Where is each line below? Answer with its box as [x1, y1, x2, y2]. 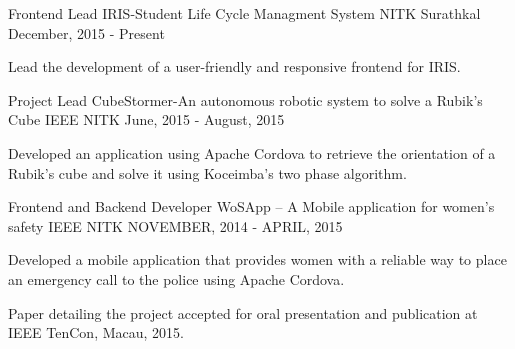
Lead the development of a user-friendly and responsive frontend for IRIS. [8, 56, 461, 77]
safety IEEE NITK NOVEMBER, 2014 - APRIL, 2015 [8, 215, 343, 236]
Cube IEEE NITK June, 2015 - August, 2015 [8, 109, 285, 130]
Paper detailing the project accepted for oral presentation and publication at [8, 302, 478, 323]
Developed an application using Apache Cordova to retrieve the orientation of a [8, 142, 496, 163]
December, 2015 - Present [8, 22, 165, 43]
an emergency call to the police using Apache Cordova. [8, 268, 345, 289]
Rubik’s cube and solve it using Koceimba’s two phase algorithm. [8, 162, 407, 183]
